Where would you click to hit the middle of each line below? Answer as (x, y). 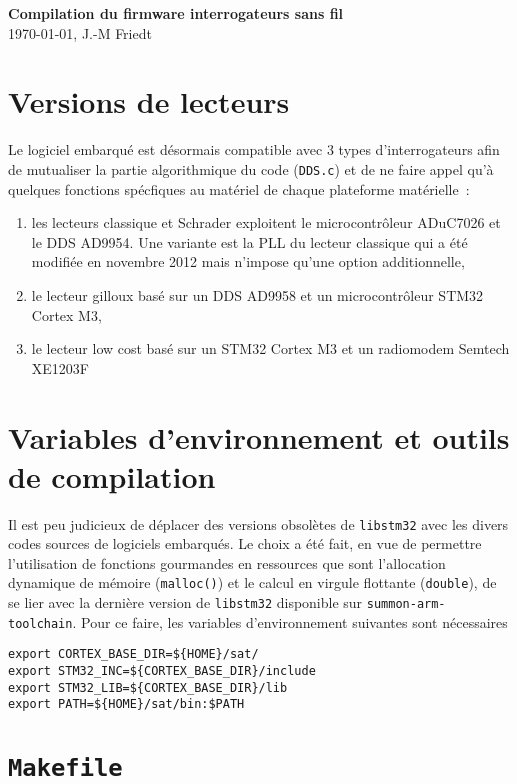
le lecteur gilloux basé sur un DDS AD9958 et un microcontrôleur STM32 (257, 294)
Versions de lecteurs (149, 101)
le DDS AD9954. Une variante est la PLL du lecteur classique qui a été (249, 241)
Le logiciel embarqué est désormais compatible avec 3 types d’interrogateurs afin (254, 149)
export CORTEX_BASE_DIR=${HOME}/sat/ (133, 654)
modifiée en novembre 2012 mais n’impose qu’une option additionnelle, (248, 261)
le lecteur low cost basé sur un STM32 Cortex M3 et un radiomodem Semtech (270, 348)
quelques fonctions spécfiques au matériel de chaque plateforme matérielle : (239, 188)
